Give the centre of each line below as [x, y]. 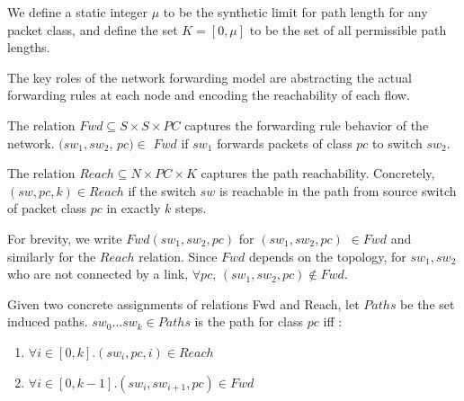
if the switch [162, 190]
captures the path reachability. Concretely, [318, 173]
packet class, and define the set [93, 29]
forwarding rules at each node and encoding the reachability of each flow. [209, 95]
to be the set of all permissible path [348, 29]
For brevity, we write [65, 238]
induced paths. [48, 321]
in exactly [134, 208]
